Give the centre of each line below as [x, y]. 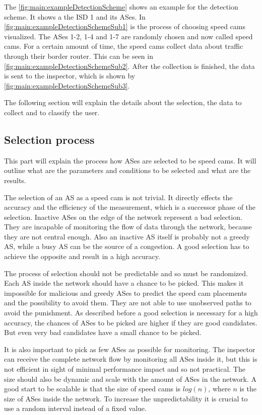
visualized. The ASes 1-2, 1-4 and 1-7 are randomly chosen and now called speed [128, 36]
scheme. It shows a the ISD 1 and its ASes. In [75, 16]
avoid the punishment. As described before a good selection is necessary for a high [131, 313]
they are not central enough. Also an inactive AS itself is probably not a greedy [127, 236]
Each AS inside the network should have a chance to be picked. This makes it [124, 283]
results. [15, 180]
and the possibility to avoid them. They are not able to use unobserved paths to [128, 303]
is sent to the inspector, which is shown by [70, 76]
